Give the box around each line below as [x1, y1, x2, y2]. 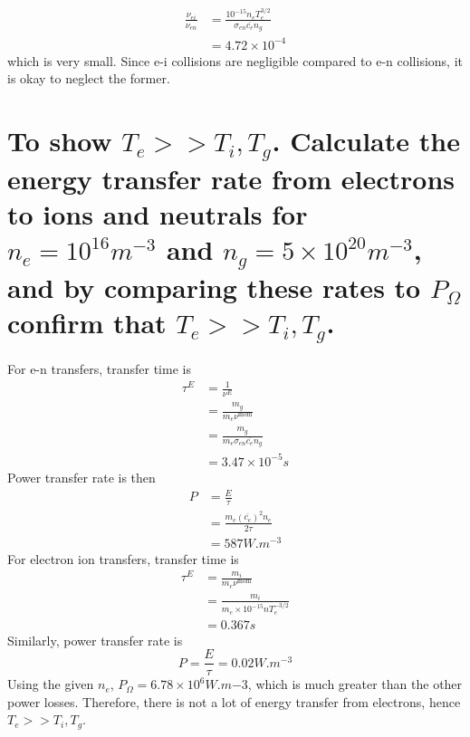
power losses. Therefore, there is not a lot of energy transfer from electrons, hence [7, 692, 461, 711]
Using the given [7, 675, 94, 694]
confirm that [7, 304, 167, 341]
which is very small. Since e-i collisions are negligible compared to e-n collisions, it [7, 51, 463, 70]
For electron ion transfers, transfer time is [7, 549, 239, 568]
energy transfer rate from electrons [7, 160, 456, 196]
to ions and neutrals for [7, 196, 308, 233]
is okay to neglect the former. [7, 69, 170, 88]
